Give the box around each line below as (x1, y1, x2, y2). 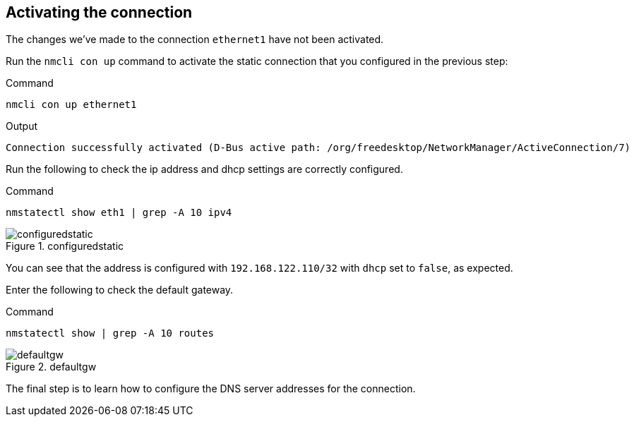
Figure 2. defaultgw (6, 361, 97, 373)
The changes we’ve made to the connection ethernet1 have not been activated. (6, 33, 384, 46)
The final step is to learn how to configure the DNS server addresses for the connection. (6, 382, 416, 395)
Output (6, 120, 37, 133)
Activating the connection (6, 4, 193, 21)
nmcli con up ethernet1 (6, 99, 137, 111)
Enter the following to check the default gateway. (6, 284, 234, 296)
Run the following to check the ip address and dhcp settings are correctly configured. (6, 163, 403, 176)
